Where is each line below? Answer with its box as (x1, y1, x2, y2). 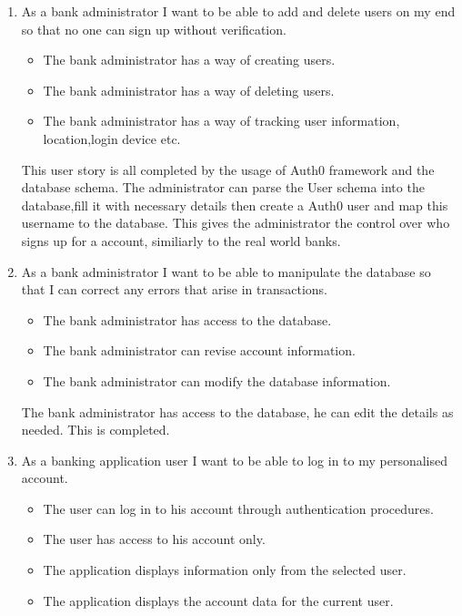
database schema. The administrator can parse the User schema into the (21, 178, 425, 197)
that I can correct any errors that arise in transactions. (21, 280, 327, 299)
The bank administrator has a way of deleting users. (43, 80, 335, 99)
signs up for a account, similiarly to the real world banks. (21, 231, 341, 250)
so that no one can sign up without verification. (21, 19, 286, 38)
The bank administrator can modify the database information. (43, 371, 391, 390)
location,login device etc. (43, 128, 181, 148)
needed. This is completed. (21, 420, 170, 439)
